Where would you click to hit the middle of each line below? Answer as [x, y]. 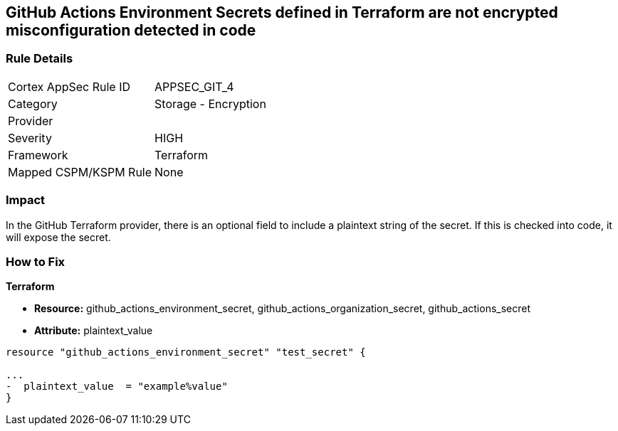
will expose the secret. [58, 237]
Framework [38, 155]
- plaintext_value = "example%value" [117, 387]
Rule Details [40, 59]
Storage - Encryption [210, 103]
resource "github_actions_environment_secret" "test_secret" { [186, 352]
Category [33, 103]
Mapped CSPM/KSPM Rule [80, 172]
